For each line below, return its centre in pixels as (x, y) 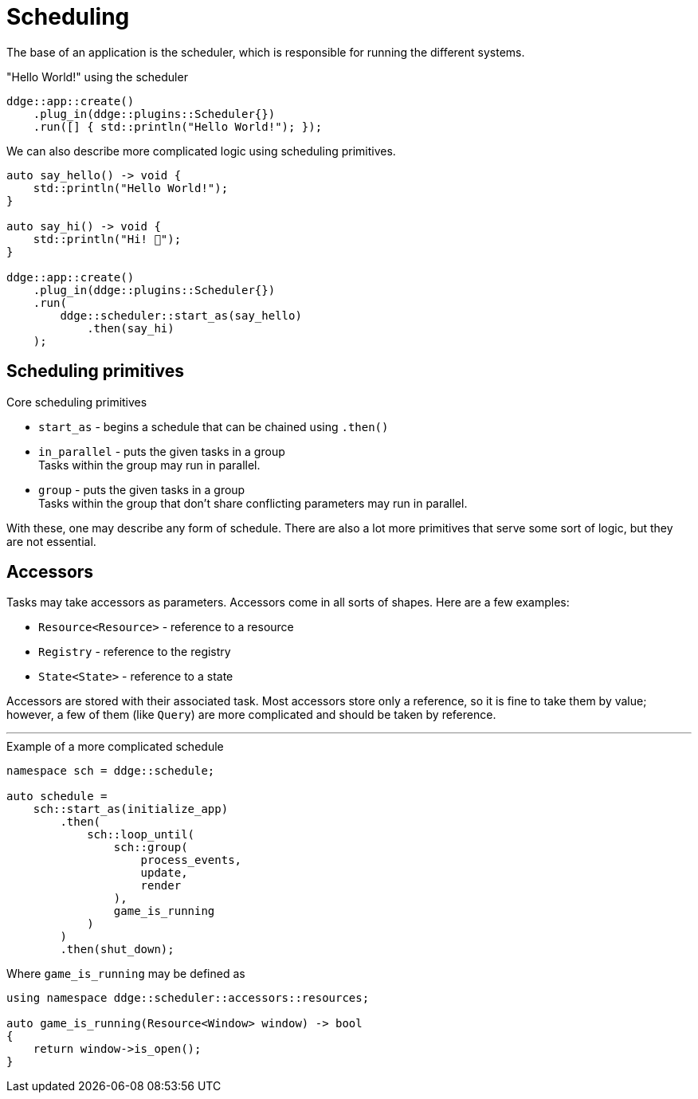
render (161, 886)
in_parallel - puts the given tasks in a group (162, 451)
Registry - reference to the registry (135, 652)
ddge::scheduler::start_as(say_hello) (181, 315)
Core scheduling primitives (77, 402)
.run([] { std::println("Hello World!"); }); (178, 126)
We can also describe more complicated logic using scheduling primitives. (201, 151)
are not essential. (51, 541)
